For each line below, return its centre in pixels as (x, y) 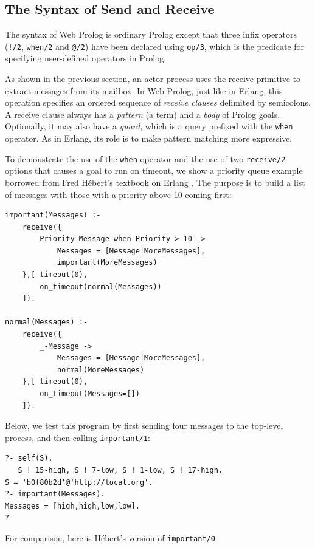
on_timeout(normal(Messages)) (101, 286)
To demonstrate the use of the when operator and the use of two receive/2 (145, 158)
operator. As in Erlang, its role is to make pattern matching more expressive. (149, 138)
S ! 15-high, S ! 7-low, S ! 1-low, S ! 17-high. (120, 471)
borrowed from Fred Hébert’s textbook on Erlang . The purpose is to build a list (155, 182)
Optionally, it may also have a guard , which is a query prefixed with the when (149, 126)
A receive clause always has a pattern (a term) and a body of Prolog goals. (143, 114)
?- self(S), (29, 458)
